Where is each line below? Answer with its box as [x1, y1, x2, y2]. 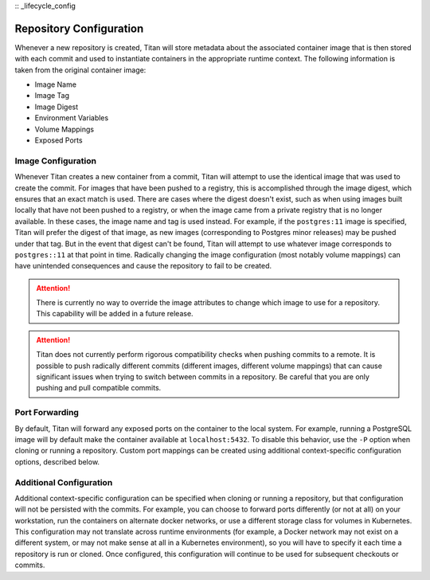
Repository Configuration [14, 22, 144, 35]
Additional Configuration [14, 476, 113, 488]
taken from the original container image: [14, 65, 147, 75]
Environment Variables [34, 113, 109, 123]
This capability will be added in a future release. [36, 309, 194, 319]
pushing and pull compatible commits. [36, 383, 162, 393]
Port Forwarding [14, 407, 80, 418]
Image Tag [34, 91, 70, 100]
